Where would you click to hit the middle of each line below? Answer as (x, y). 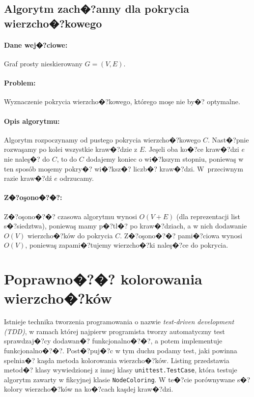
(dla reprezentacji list (209, 216)
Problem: (20, 83)
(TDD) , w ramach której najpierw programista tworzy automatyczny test (114, 331)
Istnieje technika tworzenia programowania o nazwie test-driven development (119, 322)
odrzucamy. (77, 178)
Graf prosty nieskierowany (43, 63)
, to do (67, 158)
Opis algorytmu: (32, 121)
